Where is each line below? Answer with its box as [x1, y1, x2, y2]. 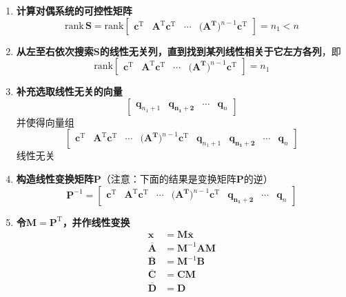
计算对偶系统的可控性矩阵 [16, 3, 132, 17]
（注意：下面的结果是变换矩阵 [101, 171, 236, 185]
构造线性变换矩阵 [16, 171, 94, 185]
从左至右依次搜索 [16, 43, 94, 58]
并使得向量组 [16, 114, 74, 129]
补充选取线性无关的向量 [16, 84, 123, 99]
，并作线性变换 [62, 214, 130, 229]
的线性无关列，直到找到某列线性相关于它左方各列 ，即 [99, 43, 341, 58]
